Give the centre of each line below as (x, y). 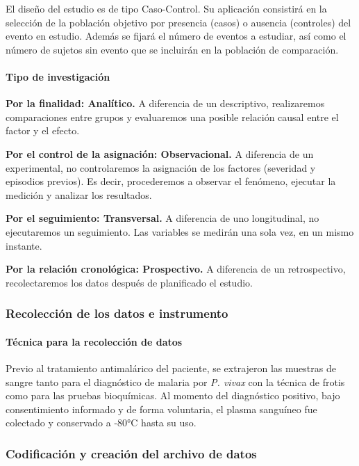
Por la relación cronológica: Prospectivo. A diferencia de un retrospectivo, (176, 269)
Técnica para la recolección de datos (94, 341)
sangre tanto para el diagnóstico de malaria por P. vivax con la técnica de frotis (175, 381)
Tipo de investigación (58, 76)
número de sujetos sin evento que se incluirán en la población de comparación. (172, 49)
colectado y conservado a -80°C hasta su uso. (101, 423)
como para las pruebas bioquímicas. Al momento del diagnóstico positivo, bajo (173, 395)
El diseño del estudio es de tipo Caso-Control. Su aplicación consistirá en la (166, 8)
